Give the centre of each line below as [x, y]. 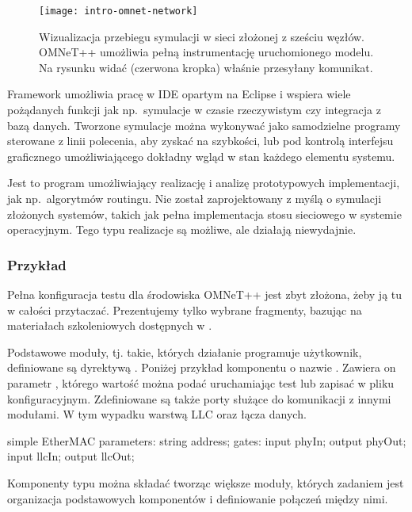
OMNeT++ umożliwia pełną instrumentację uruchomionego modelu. [206, 52]
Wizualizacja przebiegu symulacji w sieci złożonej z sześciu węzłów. [202, 36]
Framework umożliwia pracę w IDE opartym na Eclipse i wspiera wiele [179, 94]
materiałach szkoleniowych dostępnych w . [110, 325]
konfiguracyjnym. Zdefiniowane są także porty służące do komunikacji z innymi [199, 398]
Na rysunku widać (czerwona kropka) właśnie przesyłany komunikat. [206, 67]
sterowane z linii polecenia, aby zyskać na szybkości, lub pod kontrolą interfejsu [200, 141]
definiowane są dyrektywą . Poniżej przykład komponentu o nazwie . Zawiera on [202, 367]
